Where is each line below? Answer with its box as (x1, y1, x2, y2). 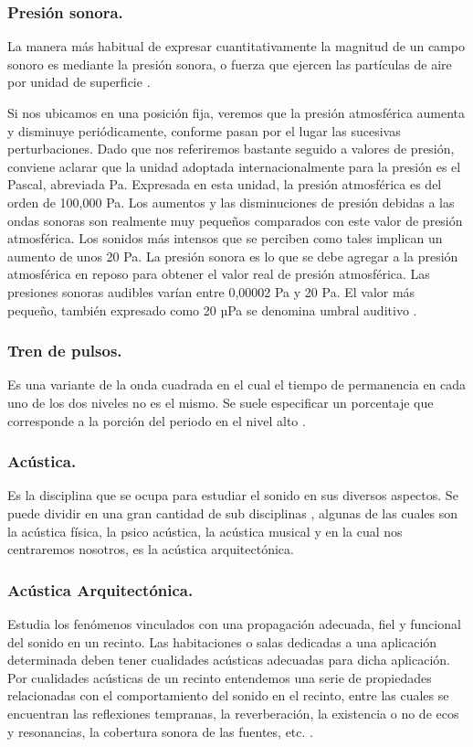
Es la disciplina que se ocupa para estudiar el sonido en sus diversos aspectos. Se (7, 486, 458, 505)
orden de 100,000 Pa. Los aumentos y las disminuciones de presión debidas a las (7, 192, 455, 211)
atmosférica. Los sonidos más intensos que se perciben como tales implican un (7, 229, 443, 248)
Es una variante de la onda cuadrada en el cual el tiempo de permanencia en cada (7, 375, 467, 394)
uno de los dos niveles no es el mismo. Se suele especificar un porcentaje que (7, 392, 434, 411)
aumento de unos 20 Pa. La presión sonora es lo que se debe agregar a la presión (7, 246, 458, 265)
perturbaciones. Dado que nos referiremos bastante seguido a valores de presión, (7, 139, 455, 158)
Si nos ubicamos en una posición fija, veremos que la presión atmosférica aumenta (7, 103, 466, 122)
